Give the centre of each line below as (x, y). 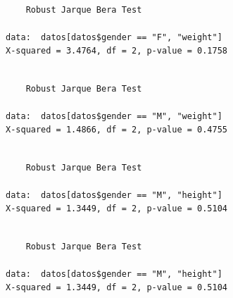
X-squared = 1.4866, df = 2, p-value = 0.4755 (116, 130)
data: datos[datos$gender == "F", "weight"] (114, 37)
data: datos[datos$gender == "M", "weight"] (114, 116)
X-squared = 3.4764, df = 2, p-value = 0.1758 (116, 51)
